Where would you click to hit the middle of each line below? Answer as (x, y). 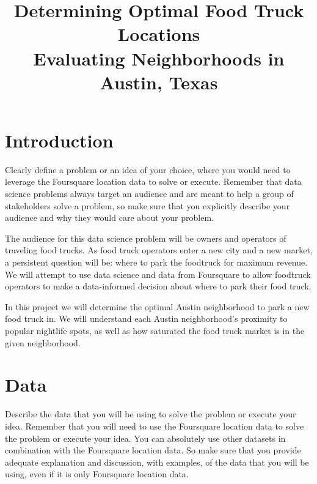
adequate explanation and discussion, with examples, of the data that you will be (157, 462)
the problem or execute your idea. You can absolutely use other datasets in (145, 438)
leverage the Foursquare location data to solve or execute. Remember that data (153, 181)
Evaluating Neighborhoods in (159, 58)
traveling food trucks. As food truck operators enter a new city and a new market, (159, 250)
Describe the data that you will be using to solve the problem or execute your (151, 414)
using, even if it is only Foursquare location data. (97, 474)
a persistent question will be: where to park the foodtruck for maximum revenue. (156, 262)
